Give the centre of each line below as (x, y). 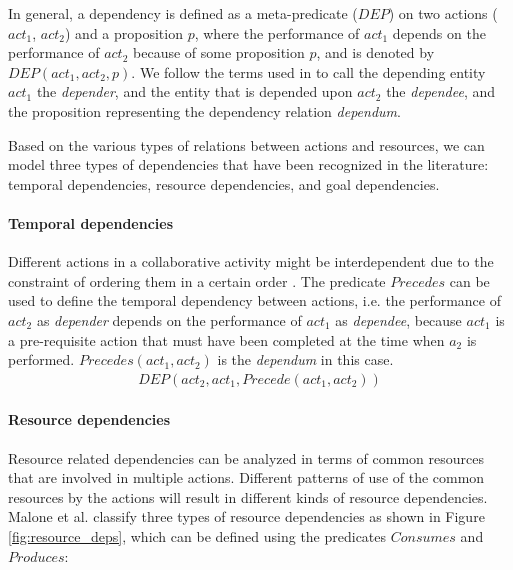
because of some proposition (219, 52)
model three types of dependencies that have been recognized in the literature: (248, 164)
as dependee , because (398, 319)
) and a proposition (124, 32)
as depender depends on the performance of (169, 319)
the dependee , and (441, 91)
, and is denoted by (375, 52)
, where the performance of (277, 32)
